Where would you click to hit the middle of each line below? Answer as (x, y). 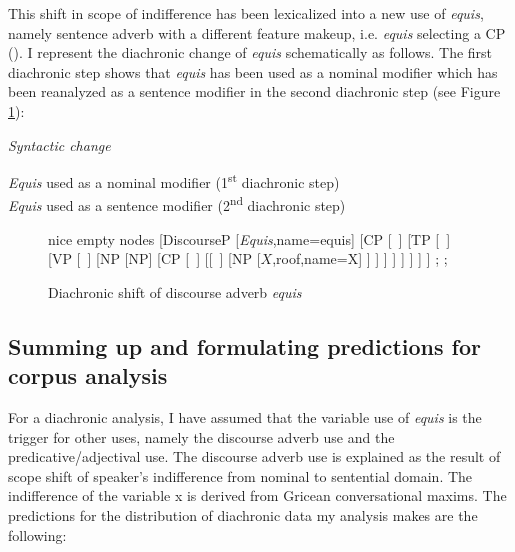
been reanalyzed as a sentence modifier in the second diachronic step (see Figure (254, 91)
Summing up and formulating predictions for (244, 345)
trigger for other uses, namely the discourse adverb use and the (201, 436)
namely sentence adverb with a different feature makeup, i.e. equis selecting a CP (257, 32)
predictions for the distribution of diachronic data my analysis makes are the (243, 515)
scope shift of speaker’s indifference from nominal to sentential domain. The (240, 475)
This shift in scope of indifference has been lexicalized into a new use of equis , (246, 13)
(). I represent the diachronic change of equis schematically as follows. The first (250, 52)
